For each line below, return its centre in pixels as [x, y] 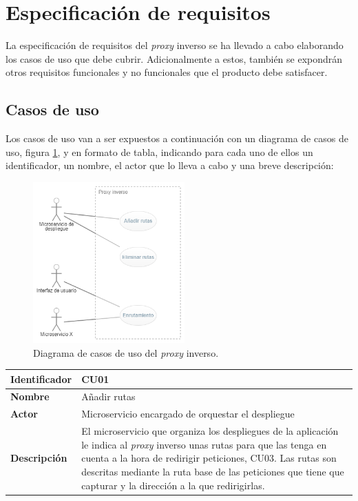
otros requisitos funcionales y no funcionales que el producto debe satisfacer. [167, 72]
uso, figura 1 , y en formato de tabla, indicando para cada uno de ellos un [159, 151]
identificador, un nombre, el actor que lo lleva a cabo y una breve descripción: [170, 165]
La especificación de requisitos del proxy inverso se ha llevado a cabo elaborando [175, 45]
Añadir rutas [108, 396]
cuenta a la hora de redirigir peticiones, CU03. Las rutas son [209, 458]
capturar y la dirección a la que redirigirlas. [173, 485]
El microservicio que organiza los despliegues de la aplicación [210, 431]
